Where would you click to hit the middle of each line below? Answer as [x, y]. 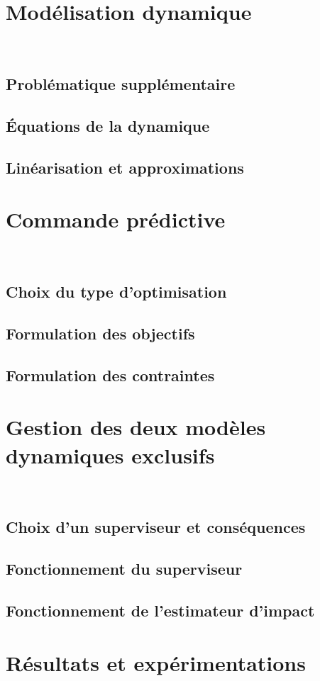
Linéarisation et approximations [125, 167]
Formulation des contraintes [110, 375]
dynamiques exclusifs [110, 455]
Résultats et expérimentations [156, 662]
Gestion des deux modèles [136, 427]
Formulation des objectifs [100, 333]
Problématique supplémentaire [121, 84]
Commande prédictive [116, 219]
